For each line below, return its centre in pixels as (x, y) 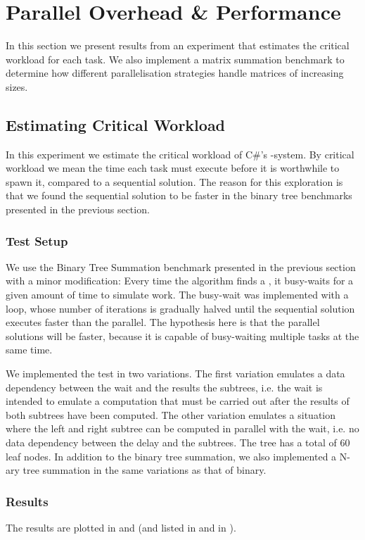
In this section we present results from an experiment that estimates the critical (178, 45)
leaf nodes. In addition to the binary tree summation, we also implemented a (171, 456)
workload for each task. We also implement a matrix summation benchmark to (175, 59)
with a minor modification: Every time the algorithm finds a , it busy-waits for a (180, 281)
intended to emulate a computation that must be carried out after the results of (178, 401)
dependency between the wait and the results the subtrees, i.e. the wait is (164, 387)
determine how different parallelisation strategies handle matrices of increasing (175, 73)
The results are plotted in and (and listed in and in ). (121, 528)
